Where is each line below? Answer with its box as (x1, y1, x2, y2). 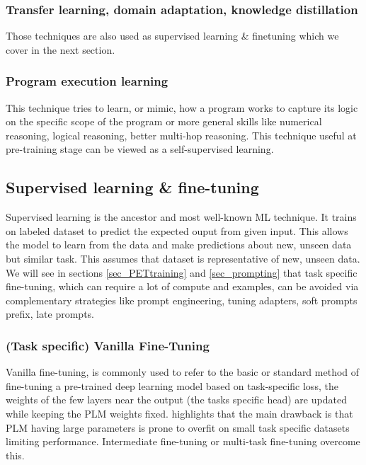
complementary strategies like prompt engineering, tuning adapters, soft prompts (6, 292, 358, 307)
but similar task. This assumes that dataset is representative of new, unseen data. (6, 251, 360, 265)
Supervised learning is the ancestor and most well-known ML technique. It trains (6, 209, 357, 224)
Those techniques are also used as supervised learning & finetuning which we (6, 28, 339, 43)
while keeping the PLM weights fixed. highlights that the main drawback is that (6, 406, 353, 420)
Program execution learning (6, 72, 168, 90)
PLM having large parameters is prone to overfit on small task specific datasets (6, 420, 350, 435)
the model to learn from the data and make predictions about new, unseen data (6, 237, 352, 252)
